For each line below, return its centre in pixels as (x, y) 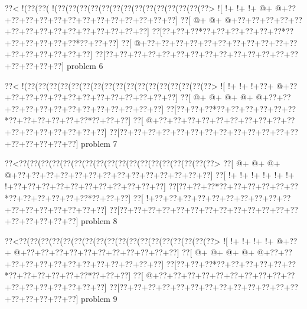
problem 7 (99, 143)
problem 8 (99, 221)
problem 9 (99, 298)
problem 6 (85, 65)
